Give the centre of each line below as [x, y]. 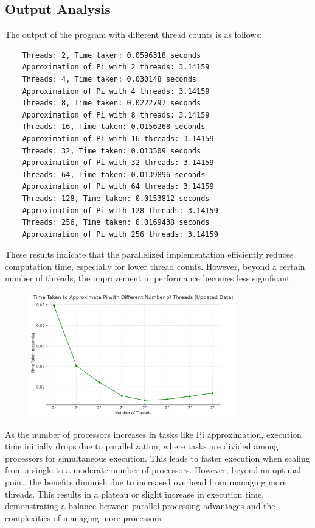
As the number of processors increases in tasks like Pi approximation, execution [153, 434]
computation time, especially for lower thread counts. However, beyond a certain [155, 266]
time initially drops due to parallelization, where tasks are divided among [142, 446]
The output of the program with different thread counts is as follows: [133, 34]
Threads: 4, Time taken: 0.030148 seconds [109, 79]
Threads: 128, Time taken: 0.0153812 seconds [116, 198]
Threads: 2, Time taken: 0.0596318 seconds [112, 55]
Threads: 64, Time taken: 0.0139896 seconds [114, 174]
